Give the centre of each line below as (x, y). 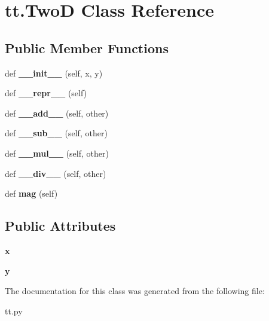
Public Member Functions (87, 48)
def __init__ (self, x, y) (54, 73)
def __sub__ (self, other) (56, 133)
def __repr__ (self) (46, 93)
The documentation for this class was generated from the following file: (135, 291)
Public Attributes (60, 226)
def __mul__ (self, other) (57, 153)
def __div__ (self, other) (56, 173)
